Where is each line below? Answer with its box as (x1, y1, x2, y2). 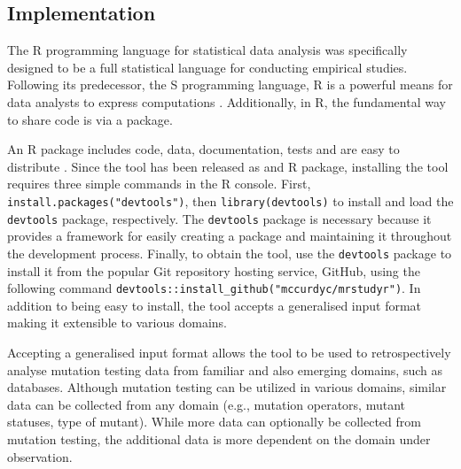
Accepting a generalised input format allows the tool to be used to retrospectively (7, 342, 451, 361)
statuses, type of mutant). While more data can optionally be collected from (7, 412, 421, 431)
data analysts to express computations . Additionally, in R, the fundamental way (7, 92, 446, 111)
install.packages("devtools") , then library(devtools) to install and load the (7, 191, 454, 210)
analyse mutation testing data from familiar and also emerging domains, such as (7, 360, 442, 379)
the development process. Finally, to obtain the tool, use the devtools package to (7, 243, 452, 262)
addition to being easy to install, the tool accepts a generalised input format (7, 296, 422, 314)
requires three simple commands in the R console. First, (7, 174, 311, 193)
